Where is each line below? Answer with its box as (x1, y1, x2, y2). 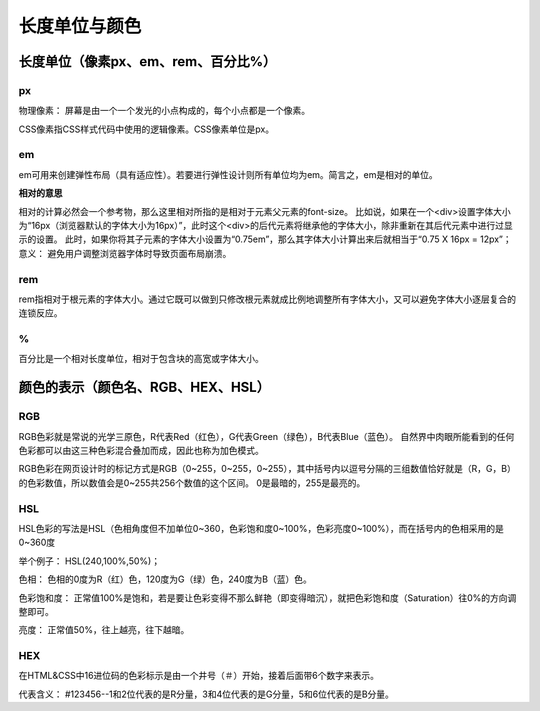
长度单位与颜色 (18, 15, 142, 37)
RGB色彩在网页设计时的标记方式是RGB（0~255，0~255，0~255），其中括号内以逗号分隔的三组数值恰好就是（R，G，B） (18, 463, 517, 475)
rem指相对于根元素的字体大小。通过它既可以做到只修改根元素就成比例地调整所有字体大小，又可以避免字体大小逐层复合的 (18, 293, 517, 305)
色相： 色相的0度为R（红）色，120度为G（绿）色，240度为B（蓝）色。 (18, 573, 312, 585)
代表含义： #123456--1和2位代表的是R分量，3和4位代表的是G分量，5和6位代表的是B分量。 (18, 688, 395, 700)
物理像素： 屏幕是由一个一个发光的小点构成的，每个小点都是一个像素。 (18, 105, 310, 117)
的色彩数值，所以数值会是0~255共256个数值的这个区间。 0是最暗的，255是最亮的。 (18, 476, 366, 489)
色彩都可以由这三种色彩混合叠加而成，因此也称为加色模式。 (18, 445, 264, 457)
